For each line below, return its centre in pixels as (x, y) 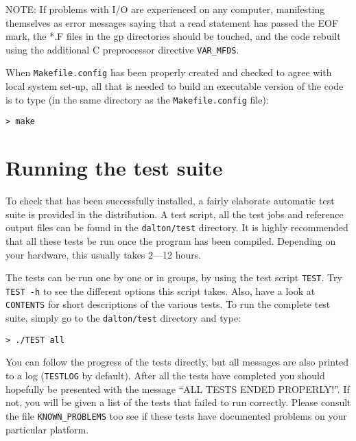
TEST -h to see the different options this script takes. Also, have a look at (161, 290)
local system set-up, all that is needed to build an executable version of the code (175, 86)
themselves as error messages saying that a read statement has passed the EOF (172, 22)
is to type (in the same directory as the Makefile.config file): (137, 99)
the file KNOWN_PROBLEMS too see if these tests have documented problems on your (176, 415)
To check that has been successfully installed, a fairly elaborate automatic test (170, 201)
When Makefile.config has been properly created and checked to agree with (169, 72)
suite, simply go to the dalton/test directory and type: (123, 318)
